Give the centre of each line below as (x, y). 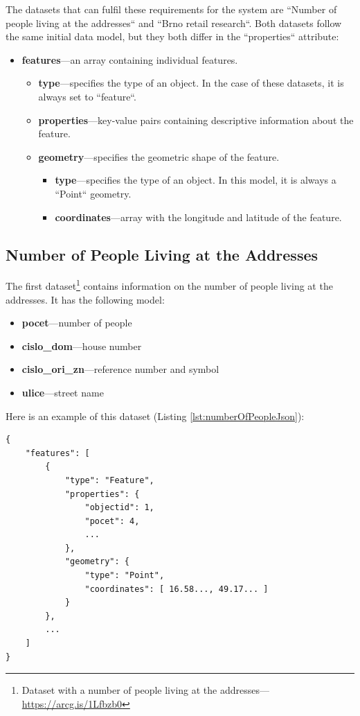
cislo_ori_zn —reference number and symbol (120, 369)
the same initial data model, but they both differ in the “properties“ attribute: (172, 36)
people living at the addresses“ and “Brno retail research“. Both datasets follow (174, 23)
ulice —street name (63, 392)
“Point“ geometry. (93, 193)
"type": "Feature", (109, 480)
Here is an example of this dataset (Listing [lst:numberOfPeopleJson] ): (155, 416)
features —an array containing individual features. (130, 59)
